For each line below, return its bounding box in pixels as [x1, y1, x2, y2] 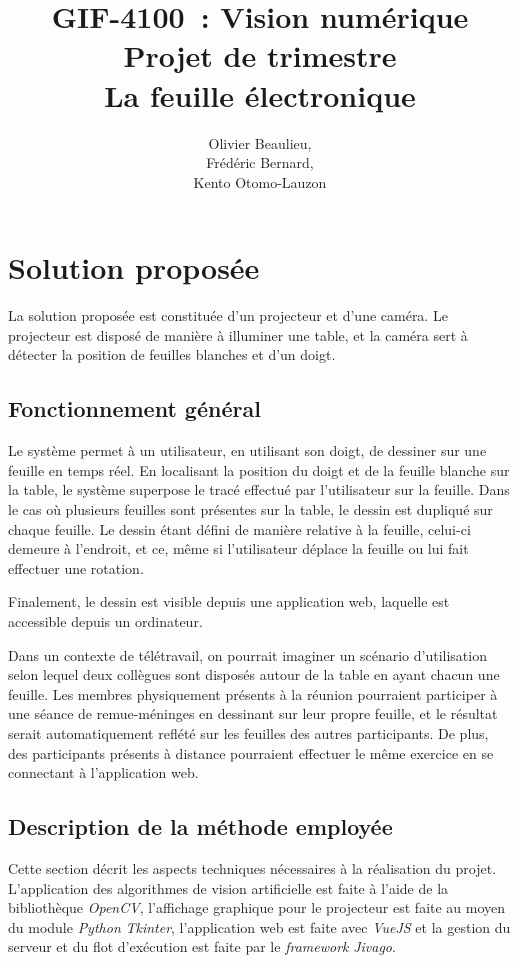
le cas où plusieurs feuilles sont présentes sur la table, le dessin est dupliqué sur [8, 498, 493, 519]
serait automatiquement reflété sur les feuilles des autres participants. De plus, [8, 722, 489, 743]
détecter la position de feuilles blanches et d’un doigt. [8, 344, 336, 365]
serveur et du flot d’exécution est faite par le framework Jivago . [8, 936, 396, 957]
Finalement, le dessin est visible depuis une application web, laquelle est [8, 591, 450, 612]
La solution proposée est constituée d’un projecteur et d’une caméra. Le [8, 305, 448, 326]
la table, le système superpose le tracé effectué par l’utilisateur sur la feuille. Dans [8, 479, 510, 500]
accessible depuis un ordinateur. [8, 610, 203, 631]
